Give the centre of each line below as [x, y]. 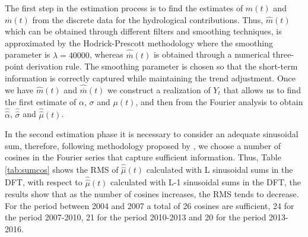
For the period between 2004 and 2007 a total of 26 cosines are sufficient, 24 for [150, 205]
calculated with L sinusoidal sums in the [220, 170]
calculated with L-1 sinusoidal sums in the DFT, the [206, 182]
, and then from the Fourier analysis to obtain [219, 101]
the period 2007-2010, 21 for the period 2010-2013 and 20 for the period [136, 217]
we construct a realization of [159, 90]
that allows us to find [262, 90]
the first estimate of [41, 101]
